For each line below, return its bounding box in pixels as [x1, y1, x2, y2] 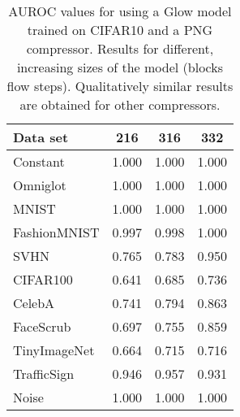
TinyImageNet [13, 341, 95, 359]
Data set [13, 128, 69, 146]
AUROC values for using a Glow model [8, 2, 232, 20]
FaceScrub [13, 317, 71, 336]
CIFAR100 [13, 270, 73, 289]
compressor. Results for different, [26, 39, 214, 58]
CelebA [13, 293, 55, 312]
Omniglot [13, 176, 66, 194]
